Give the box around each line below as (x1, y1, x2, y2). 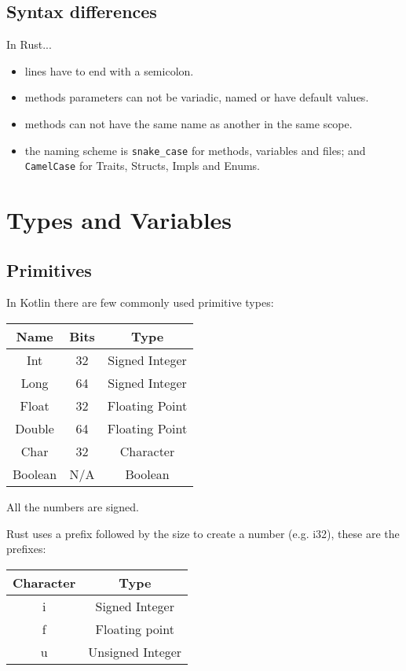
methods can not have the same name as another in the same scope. (24, 115, 353, 131)
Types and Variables (6, 204, 232, 236)
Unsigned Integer (88, 642, 182, 661)
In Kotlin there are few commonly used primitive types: (6, 294, 274, 311)
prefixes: (6, 540, 46, 557)
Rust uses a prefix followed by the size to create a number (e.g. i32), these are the (6, 525, 400, 541)
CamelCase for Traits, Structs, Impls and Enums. (24, 157, 260, 174)
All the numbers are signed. (6, 499, 140, 515)
